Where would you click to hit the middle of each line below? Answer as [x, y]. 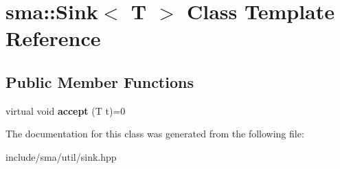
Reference [53, 38]
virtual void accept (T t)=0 [66, 110]
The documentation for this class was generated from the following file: [155, 134]
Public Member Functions [100, 81]
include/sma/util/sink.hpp [61, 156]
